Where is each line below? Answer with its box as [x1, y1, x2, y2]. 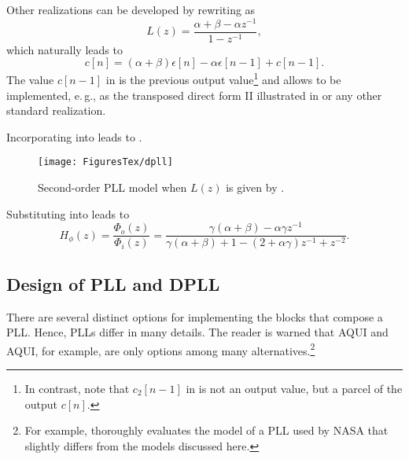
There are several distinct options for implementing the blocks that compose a [6, 308, 383, 325]
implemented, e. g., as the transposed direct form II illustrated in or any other [6, 86, 382, 103]
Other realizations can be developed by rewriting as [6, 2, 256, 17]
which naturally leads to [6, 41, 123, 57]
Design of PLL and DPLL [6, 271, 220, 296]
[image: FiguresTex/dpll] [38, 156, 173, 168]
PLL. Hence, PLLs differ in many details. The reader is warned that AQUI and [6, 324, 389, 340]
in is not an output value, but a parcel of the [186, 380, 403, 396]
